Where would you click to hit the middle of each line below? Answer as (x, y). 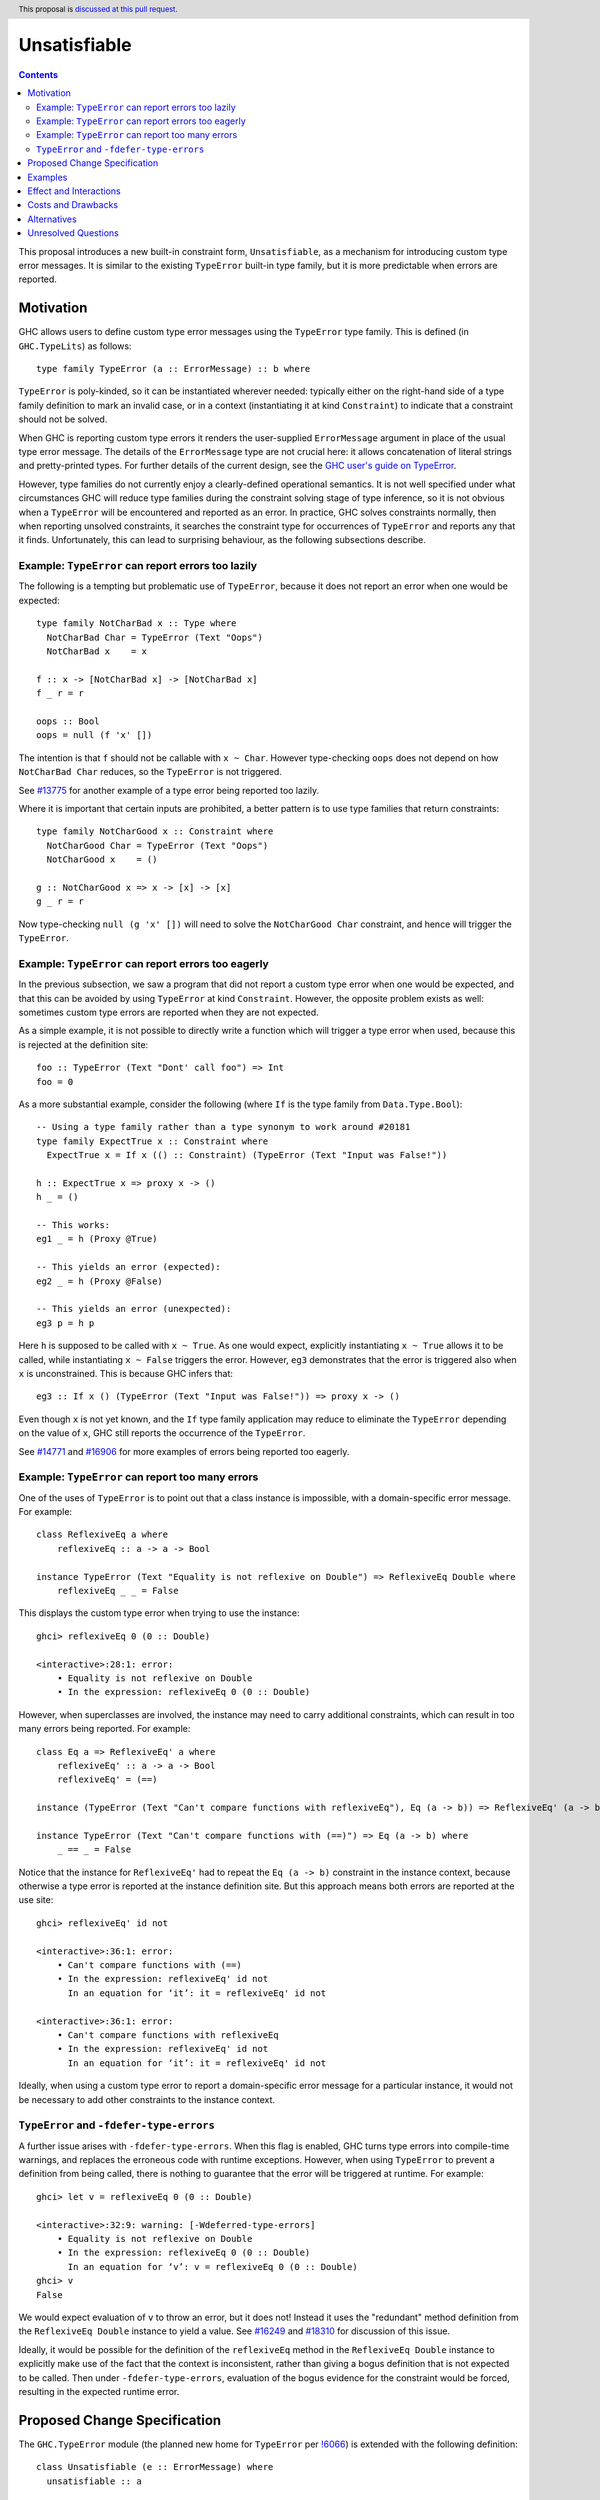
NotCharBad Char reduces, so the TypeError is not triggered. (150, 772)
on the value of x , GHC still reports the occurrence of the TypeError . (162, 1433)
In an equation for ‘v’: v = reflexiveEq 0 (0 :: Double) (213, 2266)
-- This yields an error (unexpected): (134, 1309)
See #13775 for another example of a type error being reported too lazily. (169, 790)
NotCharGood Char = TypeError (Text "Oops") (157, 845)
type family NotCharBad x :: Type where (136, 623)
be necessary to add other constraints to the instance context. (146, 2099)
